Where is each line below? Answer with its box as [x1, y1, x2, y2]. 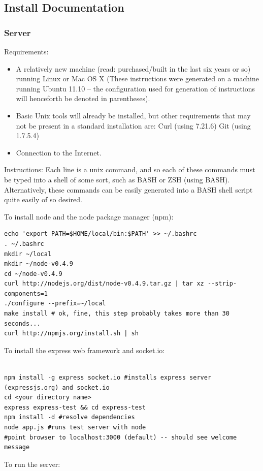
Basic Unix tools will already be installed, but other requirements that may [16, 110, 251, 120]
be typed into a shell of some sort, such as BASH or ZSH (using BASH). [4, 174, 230, 184]
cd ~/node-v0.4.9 [4, 270, 62, 277]
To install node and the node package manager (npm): [4, 211, 174, 222]
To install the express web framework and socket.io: [4, 344, 165, 355]
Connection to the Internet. [16, 147, 102, 158]
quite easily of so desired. [4, 194, 82, 205]
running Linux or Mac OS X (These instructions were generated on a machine [16, 73, 259, 84]
